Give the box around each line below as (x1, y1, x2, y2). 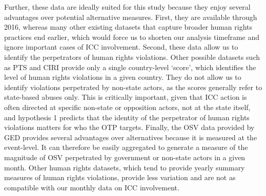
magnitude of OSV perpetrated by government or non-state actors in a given (4, 151, 245, 162)
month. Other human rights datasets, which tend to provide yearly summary (4, 162, 245, 172)
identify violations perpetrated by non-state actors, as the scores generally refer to (4, 81, 262, 92)
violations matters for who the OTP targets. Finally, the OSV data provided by (4, 122, 255, 133)
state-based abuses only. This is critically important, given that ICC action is (4, 92, 247, 102)
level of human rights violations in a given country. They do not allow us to (4, 72, 241, 82)
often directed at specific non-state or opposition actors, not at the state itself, (4, 101, 251, 112)
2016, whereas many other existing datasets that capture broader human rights (4, 21, 253, 32)
